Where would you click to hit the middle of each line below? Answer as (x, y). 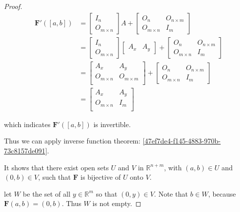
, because (222, 193)
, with (173, 167)
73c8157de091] (26, 150)
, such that (54, 177)
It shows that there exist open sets (57, 167)
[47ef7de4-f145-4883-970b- (181, 141)
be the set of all (47, 193)
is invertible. (112, 124)
